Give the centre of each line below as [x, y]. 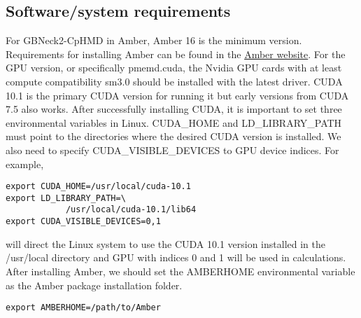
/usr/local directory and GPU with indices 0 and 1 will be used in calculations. [176, 257]
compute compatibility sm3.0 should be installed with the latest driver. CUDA [174, 81]
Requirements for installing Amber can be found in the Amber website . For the [176, 54]
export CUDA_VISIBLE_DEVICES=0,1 [83, 222]
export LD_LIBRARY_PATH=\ [66, 198]
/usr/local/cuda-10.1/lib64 [131, 210]
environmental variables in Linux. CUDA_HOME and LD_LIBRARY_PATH [174, 122]
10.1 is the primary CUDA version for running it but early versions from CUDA [177, 95]
